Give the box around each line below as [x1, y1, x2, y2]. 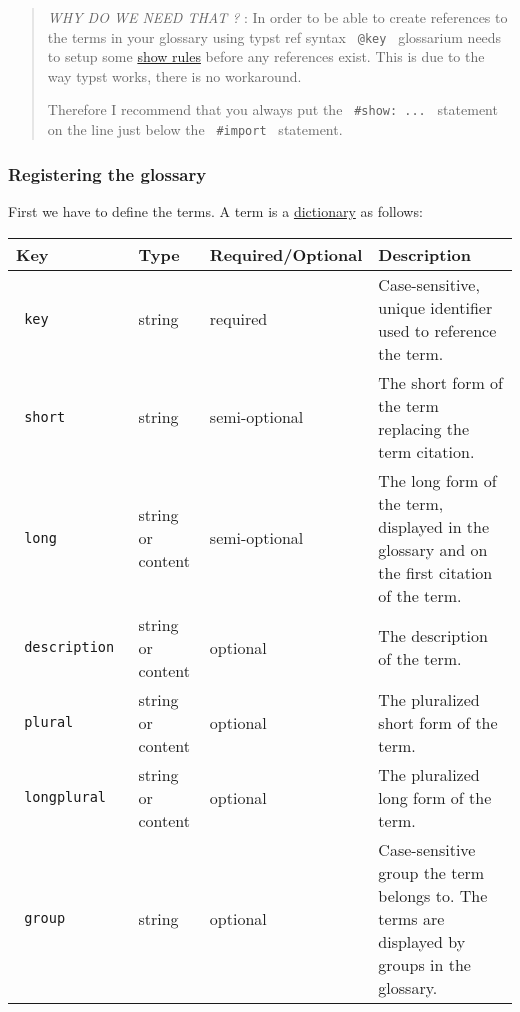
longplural [24, 789, 107, 806]
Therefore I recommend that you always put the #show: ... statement [47, 99, 498, 120]
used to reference [378, 318, 497, 342]
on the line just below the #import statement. [47, 119, 343, 140]
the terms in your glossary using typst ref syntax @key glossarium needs [47, 26, 502, 47]
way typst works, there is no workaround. [47, 65, 302, 86]
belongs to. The [378, 883, 488, 907]
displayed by [378, 929, 466, 953]
